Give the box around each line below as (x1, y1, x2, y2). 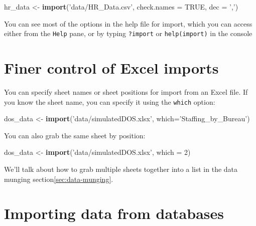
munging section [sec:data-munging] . (4, 173, 113, 184)
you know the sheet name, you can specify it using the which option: (4, 96, 215, 107)
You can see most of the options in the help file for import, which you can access (4, 18, 252, 29)
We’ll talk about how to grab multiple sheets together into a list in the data (4, 164, 238, 174)
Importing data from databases (4, 203, 224, 223)
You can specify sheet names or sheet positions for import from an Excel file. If (4, 86, 248, 97)
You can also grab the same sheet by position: (4, 130, 146, 140)
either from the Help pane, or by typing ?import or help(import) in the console (4, 28, 252, 39)
